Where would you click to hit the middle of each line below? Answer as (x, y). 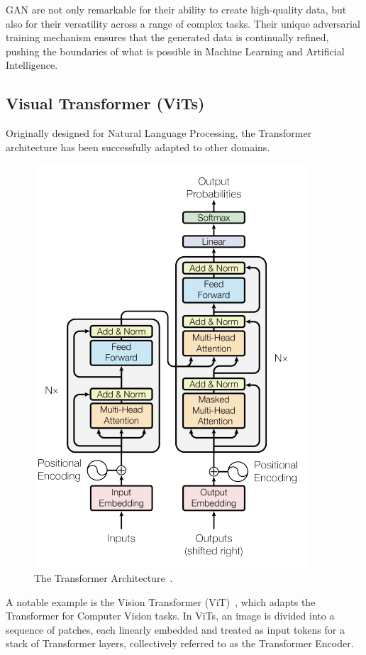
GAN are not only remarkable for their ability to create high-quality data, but (176, 9)
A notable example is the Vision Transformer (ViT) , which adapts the (161, 601)
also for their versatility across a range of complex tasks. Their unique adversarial (183, 23)
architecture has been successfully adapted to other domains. (138, 147)
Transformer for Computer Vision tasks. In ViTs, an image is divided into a (170, 616)
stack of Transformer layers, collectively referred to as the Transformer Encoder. (180, 643)
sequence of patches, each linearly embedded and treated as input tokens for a (175, 629)
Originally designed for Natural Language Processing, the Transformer (159, 133)
